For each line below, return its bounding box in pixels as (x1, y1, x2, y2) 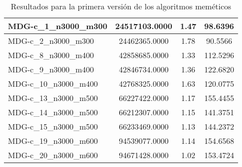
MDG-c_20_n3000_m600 (8, 149, 98, 161)
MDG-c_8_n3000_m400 (8, 49, 94, 61)
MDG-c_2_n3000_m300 (8, 35, 94, 46)
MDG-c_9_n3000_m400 (8, 64, 94, 75)
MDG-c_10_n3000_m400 (8, 78, 98, 89)
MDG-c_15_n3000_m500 (8, 121, 98, 132)
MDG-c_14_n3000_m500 (8, 106, 98, 118)
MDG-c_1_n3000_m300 (8, 20, 108, 32)
